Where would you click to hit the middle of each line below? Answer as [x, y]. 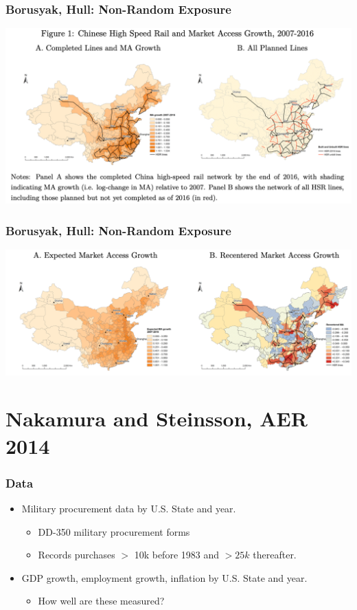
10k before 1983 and [177, 555]
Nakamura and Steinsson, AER [157, 418]
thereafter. [275, 555]
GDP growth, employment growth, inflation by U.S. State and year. [164, 577]
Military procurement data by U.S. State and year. [129, 508]
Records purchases [77, 555]
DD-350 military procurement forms [114, 531]
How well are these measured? [101, 601]
